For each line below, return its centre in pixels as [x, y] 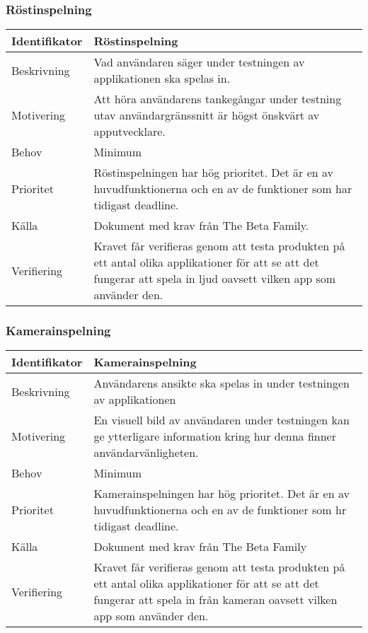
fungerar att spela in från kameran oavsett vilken [215, 600]
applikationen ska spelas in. [162, 79]
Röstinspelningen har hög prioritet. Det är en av [214, 173]
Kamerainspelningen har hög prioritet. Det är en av [222, 494]
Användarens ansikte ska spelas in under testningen [222, 383]
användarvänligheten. [146, 453]
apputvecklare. [130, 132]
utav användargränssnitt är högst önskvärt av [207, 115]
